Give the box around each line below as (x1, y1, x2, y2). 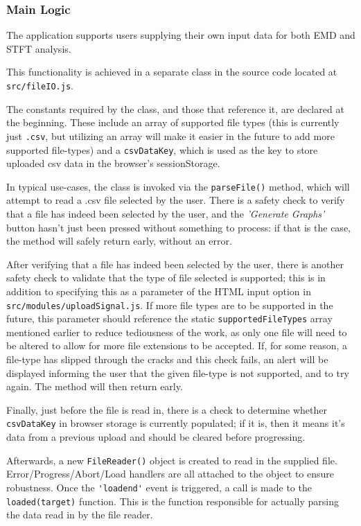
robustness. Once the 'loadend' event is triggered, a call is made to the (6, 480, 312, 494)
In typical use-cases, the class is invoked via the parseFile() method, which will (6, 179, 350, 193)
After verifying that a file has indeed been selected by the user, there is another (6, 256, 344, 271)
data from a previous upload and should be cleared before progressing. (6, 430, 306, 444)
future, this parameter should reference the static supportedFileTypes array (6, 311, 333, 326)
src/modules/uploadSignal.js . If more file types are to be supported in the (6, 297, 333, 312)
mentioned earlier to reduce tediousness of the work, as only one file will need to (6, 324, 347, 339)
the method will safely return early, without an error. (6, 234, 232, 248)
